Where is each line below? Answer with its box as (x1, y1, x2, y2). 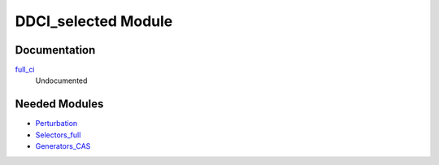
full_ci (15, 65, 36, 75)
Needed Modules (15, 98, 104, 111)
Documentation (15, 43, 96, 57)
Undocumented (35, 76, 88, 85)
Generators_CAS (35, 141, 91, 151)
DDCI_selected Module (15, 12, 173, 30)
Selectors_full (35, 130, 81, 140)
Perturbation (35, 119, 78, 128)
